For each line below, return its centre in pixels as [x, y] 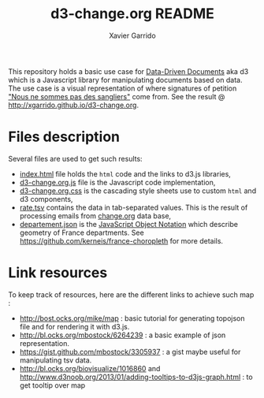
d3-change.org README [132, 14]
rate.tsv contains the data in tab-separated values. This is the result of [134, 207]
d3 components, [46, 199]
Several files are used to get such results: [76, 158]
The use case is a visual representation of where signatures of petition [123, 88]
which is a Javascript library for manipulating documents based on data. [125, 80]
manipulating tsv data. [56, 360]
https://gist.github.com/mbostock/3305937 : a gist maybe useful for [130, 352]
